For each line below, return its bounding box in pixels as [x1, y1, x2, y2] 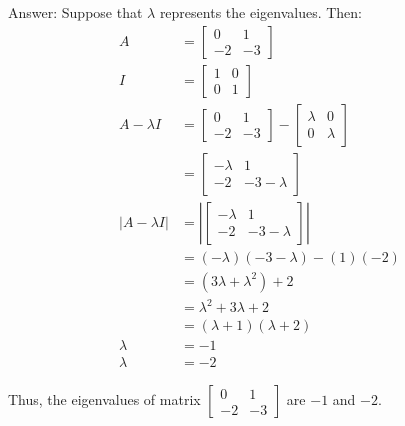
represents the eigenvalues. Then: [159, 2, 362, 22]
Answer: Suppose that [8, 2, 143, 22]
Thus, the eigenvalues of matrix [8, 389, 201, 410]
